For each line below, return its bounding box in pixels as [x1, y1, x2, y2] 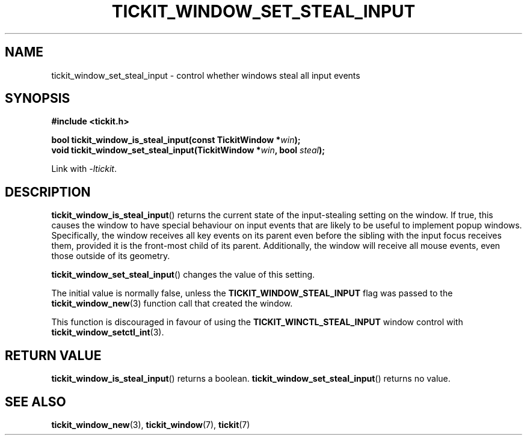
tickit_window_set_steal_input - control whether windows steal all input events [51, 70, 360, 81]
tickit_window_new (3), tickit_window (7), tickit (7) [51, 419, 250, 430]
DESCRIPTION [5, 184, 91, 200]
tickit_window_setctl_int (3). [51, 327, 164, 338]
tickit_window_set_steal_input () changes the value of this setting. [51, 269, 315, 280]
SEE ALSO [5, 394, 66, 409]
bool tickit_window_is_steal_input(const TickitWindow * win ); [51, 135, 301, 145]
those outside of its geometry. [51, 251, 170, 261]
